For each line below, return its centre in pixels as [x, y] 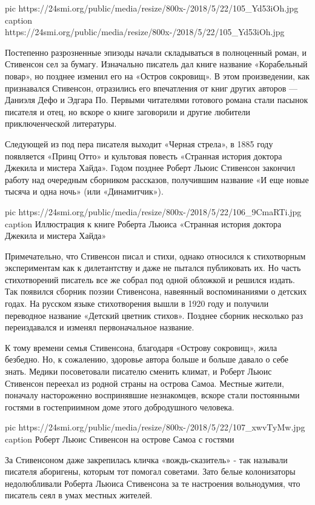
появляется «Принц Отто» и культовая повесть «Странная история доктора [144, 156]
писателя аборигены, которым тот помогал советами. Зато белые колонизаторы [150, 471]
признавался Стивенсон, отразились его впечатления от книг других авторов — [151, 88]
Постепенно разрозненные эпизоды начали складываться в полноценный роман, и [156, 52]
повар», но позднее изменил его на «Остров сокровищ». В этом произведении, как [157, 75]
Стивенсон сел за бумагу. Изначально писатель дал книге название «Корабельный [156, 64]
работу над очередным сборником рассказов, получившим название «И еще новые [157, 179]
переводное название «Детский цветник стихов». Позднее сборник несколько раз [154, 315]
